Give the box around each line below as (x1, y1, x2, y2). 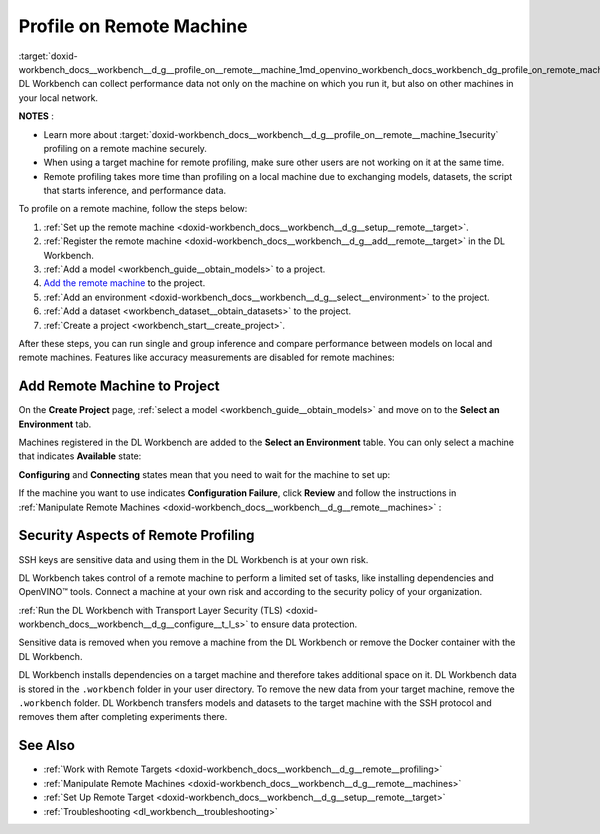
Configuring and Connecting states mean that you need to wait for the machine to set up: (18, 468, 391, 480)
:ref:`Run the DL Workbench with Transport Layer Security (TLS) (18, 604, 284, 616)
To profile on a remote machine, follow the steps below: (18, 203, 248, 215)
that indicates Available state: (18, 450, 142, 462)
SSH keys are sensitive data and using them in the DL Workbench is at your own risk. (18, 553, 369, 565)
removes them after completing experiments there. (18, 711, 228, 723)
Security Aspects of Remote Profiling (18, 527, 255, 544)
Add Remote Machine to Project (18, 378, 220, 395)
